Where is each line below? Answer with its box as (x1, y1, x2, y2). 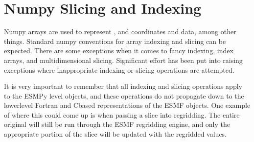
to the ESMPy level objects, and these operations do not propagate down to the (4, 90, 244, 101)
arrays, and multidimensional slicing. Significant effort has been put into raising (4, 55, 243, 65)
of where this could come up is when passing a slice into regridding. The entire (4, 109, 240, 120)
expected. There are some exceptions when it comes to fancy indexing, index (4, 45, 233, 56)
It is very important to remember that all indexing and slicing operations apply (4, 81, 242, 91)
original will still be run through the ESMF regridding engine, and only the (4, 119, 230, 129)
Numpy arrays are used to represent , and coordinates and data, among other (4, 26, 236, 37)
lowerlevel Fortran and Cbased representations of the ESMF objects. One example (4, 100, 251, 110)
